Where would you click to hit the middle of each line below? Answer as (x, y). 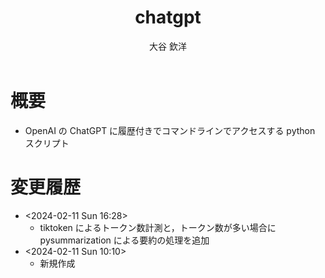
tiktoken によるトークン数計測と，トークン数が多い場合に (158, 227)
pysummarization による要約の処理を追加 (124, 240)
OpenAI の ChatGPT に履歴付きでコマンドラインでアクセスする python (170, 130)
